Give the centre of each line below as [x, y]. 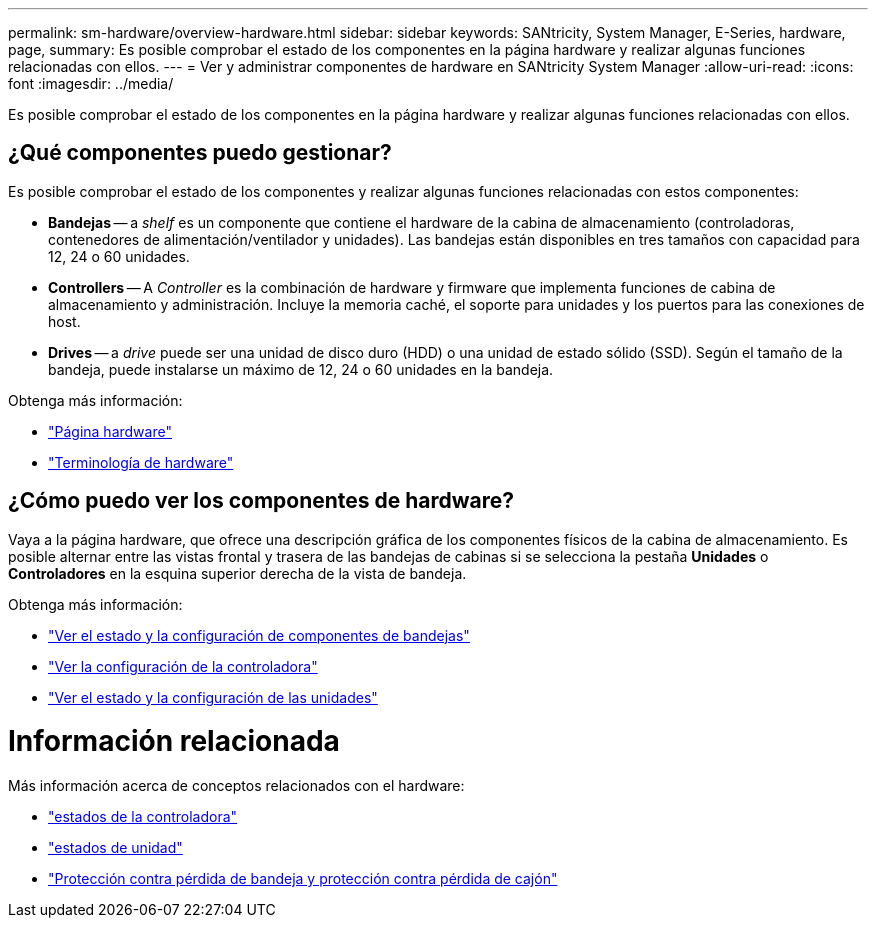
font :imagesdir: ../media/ [91, 83]
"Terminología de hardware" [141, 462]
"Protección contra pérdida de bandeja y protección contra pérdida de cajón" [303, 879]
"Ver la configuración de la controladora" [183, 666]
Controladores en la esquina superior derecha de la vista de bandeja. [237, 573]
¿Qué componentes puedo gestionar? [200, 153]
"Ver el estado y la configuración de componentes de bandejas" [259, 635]
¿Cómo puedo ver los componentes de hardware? [261, 501]
